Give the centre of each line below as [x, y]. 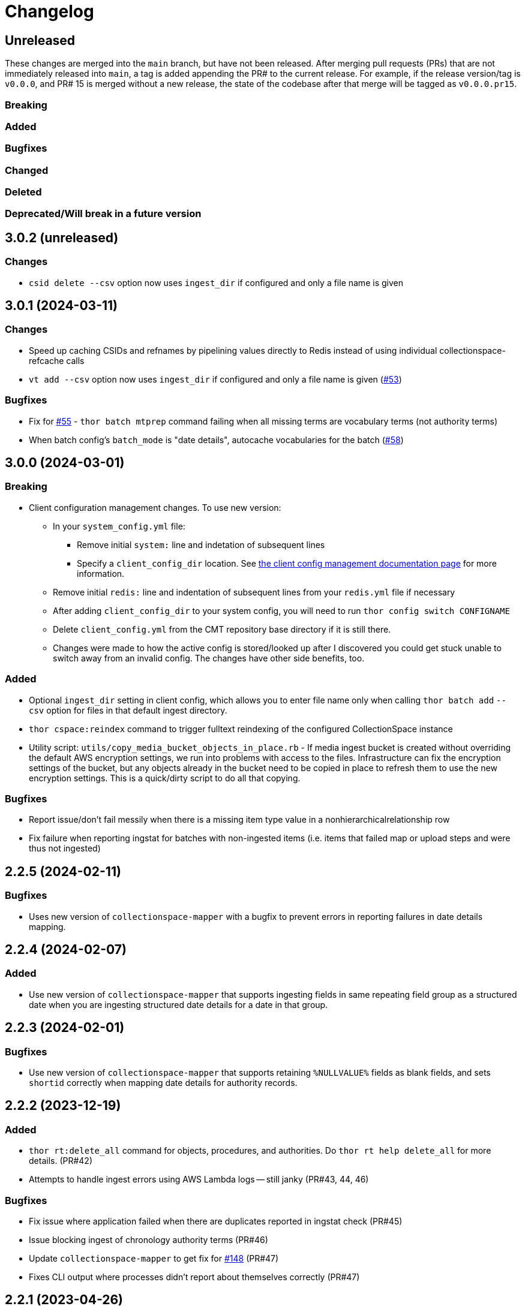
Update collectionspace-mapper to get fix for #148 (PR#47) [154, 1258]
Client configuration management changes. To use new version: [155, 507]
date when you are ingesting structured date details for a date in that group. [178, 1004]
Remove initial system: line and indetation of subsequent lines [201, 544]
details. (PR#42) [61, 1161]
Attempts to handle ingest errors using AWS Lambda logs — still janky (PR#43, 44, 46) [199, 1179]
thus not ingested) [65, 848]
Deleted [23, 192]
